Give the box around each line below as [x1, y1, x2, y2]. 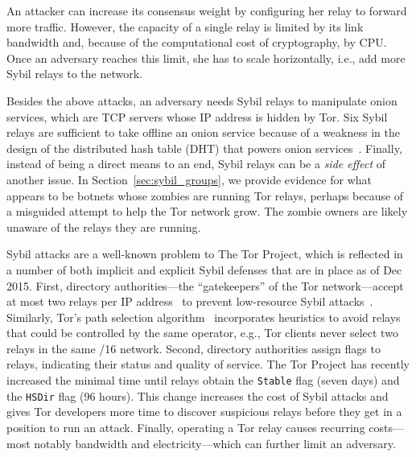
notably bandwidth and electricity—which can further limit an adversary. [34, 434, 396, 451]
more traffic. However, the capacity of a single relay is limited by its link [6, 18, 364, 35]
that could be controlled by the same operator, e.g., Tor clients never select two [6, 324, 398, 341]
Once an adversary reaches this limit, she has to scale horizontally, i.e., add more [6, 49, 406, 66]
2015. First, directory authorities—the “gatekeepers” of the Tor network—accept [6, 277, 404, 294]
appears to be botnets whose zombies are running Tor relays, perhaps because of [6, 187, 404, 204]
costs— [369, 418, 404, 435]
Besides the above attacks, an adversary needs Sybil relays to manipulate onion [6, 92, 397, 109]
